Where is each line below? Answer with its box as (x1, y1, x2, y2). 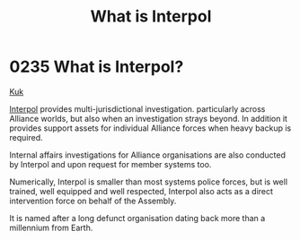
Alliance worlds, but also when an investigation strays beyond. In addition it (9, 113, 287, 124)
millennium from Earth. (9, 222, 93, 233)
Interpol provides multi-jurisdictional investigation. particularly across (9, 103, 266, 114)
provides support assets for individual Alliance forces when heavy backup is (9, 123, 292, 133)
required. (9, 132, 43, 142)
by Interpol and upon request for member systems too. (9, 159, 212, 169)
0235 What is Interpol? (9, 56, 184, 77)
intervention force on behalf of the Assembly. (9, 195, 177, 206)
